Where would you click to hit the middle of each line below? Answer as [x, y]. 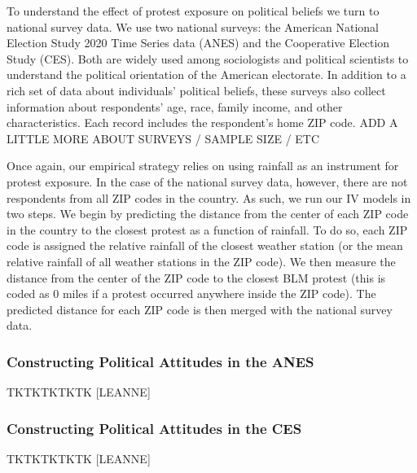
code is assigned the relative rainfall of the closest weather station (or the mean [205, 245]
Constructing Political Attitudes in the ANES [160, 361]
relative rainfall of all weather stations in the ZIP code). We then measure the [201, 261]
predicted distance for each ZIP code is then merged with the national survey [200, 309]
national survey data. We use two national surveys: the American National [193, 26]
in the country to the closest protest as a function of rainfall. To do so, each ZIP [207, 229]
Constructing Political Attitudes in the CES [154, 428]
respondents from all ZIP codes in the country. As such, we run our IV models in [209, 197]
